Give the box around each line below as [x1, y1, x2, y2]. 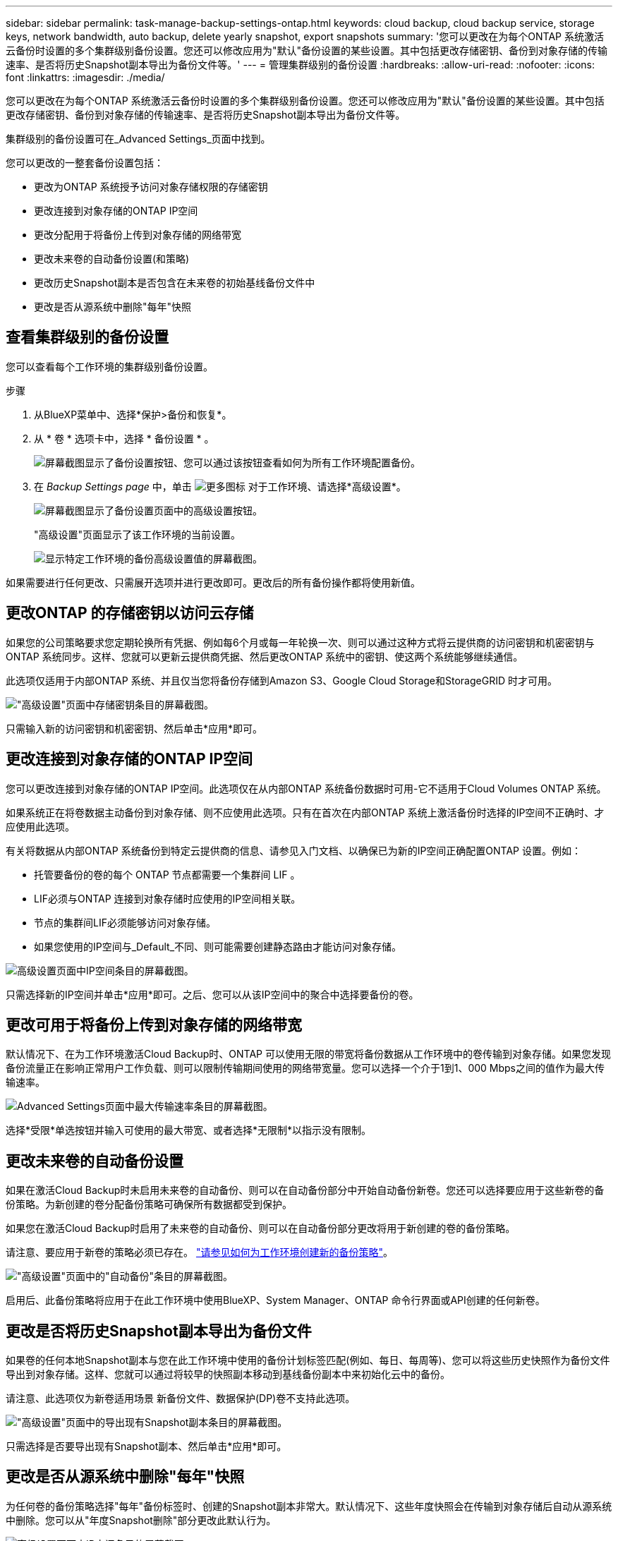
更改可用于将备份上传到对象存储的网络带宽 [6, 1015, 302, 1034]
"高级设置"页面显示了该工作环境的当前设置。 [34, 528, 241, 540]
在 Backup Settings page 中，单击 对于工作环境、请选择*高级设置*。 [34, 480, 406, 492]
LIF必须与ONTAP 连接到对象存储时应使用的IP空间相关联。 [34, 892, 301, 905]
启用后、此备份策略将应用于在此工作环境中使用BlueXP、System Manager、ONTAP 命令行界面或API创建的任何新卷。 [6, 1294, 545, 1307]
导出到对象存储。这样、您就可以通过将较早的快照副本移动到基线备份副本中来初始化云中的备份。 [6, 1368, 450, 1381]
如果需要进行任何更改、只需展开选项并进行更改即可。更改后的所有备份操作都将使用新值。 [6, 576, 420, 588]
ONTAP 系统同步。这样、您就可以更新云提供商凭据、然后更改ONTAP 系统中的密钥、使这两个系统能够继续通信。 [6, 650, 523, 663]
